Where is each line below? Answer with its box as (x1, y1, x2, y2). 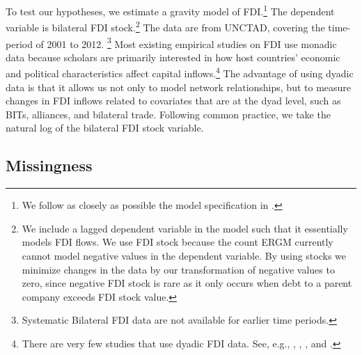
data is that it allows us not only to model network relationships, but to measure (6, 79, 352, 94)
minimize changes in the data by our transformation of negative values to (22, 262, 335, 276)
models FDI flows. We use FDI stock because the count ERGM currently (22, 235, 333, 249)
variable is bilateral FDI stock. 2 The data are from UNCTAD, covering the (6, 18, 325, 34)
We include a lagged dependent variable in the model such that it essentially (22, 221, 348, 235)
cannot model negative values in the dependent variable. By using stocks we (22, 248, 347, 262)
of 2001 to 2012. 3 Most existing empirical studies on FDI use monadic (36, 34, 337, 51)
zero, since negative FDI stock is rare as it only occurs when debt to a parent (22, 276, 352, 290)
